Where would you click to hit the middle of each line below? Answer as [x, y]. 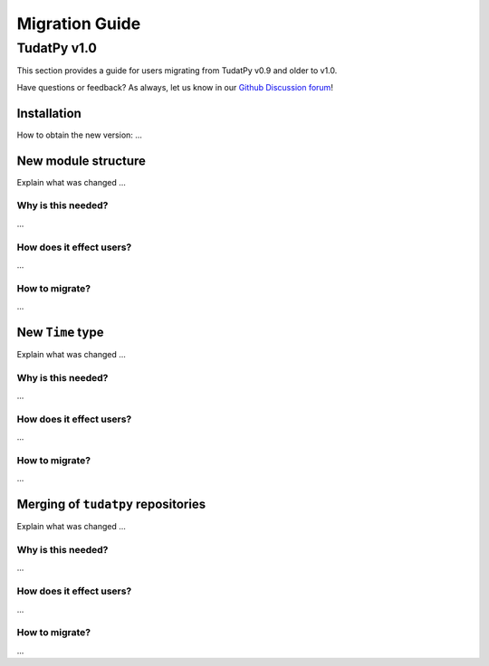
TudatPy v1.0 [57, 48]
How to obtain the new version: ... [79, 135]
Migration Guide [79, 24]
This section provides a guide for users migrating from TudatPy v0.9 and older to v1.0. [177, 71]
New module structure [81, 161]
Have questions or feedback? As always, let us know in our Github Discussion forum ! [175, 87]
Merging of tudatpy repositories [111, 504]
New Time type [60, 332]
